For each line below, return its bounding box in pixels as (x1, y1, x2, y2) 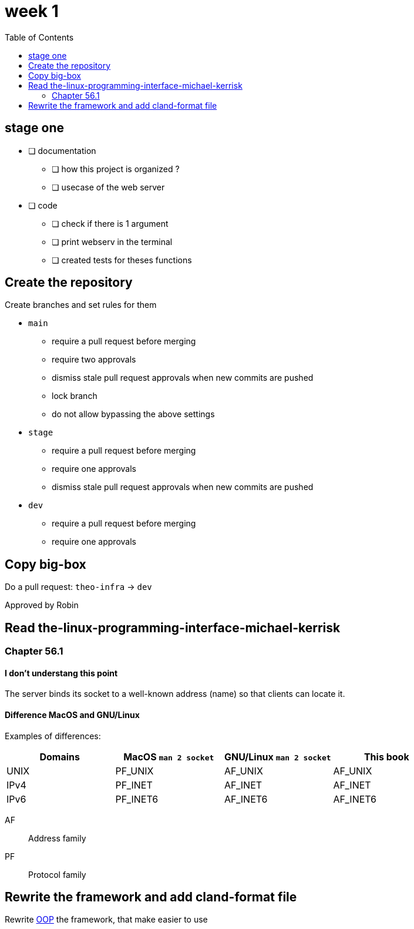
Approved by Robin (5, 600, 79, 611)
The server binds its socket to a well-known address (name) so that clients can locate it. (5, 689, 345, 699)
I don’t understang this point (5, 668, 118, 678)
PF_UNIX (115, 764, 154, 777)
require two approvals (52, 354, 136, 365)
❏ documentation (28, 145, 96, 156)
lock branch (52, 391, 97, 401)
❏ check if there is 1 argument (52, 218, 169, 229)
